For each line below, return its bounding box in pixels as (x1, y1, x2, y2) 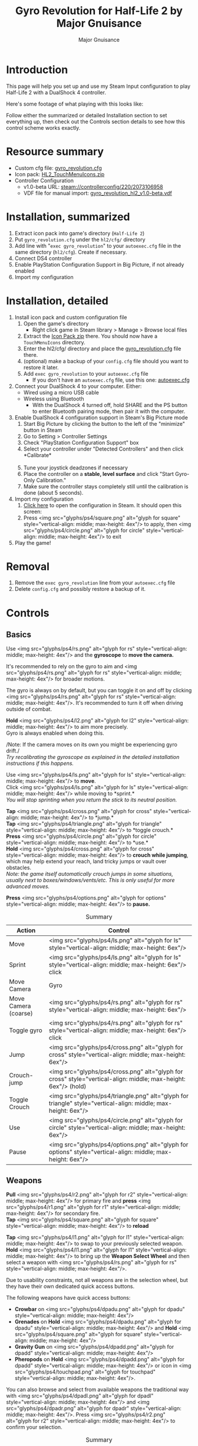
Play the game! (14, 539, 51, 546)
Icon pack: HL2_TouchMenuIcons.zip (14, 170, 105, 178)
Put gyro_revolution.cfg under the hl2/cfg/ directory (14, 236, 146, 243)
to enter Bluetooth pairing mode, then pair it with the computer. (32, 407, 186, 415)
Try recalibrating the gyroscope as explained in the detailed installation (6, 754, 180, 761)
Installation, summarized (6, 210, 131, 224)
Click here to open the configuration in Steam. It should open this (23, 501, 181, 508)
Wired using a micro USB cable (23, 389, 99, 396)
